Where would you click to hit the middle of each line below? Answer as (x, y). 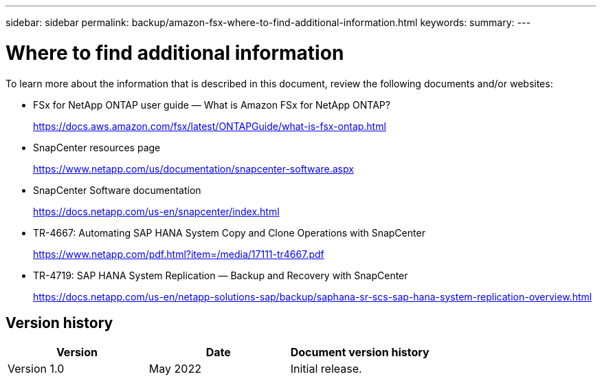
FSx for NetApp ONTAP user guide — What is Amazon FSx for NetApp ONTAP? (212, 105)
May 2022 (175, 369)
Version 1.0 (36, 369)
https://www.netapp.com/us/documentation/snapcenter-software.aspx (193, 168)
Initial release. (326, 369)
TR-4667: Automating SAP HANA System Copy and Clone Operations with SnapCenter (229, 232)
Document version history (360, 352)
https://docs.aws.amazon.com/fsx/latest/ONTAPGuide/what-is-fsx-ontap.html (210, 126)
